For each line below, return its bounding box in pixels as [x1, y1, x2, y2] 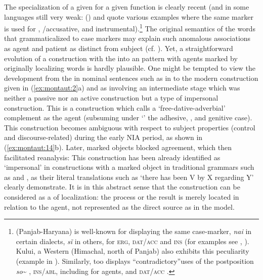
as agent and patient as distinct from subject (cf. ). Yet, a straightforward [4, 43, 233, 54]
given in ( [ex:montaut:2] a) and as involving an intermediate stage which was [4, 82, 240, 93]
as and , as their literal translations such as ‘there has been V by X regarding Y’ [4, 171, 254, 182]
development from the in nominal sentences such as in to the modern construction [4, 72, 258, 83]
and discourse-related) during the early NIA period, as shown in [4, 132, 203, 143]
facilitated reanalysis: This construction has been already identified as [4, 152, 221, 162]
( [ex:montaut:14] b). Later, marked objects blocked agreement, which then [4, 142, 232, 152]
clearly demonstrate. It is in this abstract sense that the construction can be [4, 181, 240, 192]
